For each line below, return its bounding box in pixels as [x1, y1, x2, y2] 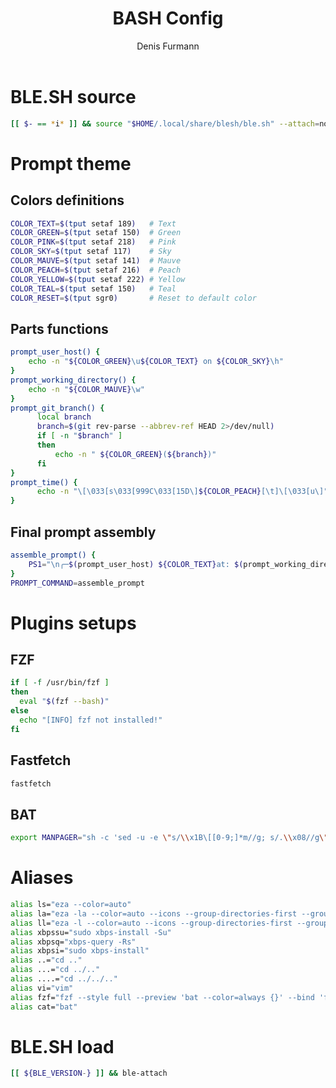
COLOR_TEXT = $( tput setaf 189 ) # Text [10, 218, 177, 229]
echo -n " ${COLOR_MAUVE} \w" [28, 384, 145, 394]
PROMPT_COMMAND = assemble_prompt [10, 578, 145, 588]
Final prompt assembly [10, 523, 157, 541]
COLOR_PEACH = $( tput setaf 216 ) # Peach [10, 265, 182, 275]
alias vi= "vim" [10, 983, 74, 993]
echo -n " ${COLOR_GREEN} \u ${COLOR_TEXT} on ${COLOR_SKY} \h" [28, 357, 284, 367]
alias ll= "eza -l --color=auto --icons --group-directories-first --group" [10, 918, 333, 928]
